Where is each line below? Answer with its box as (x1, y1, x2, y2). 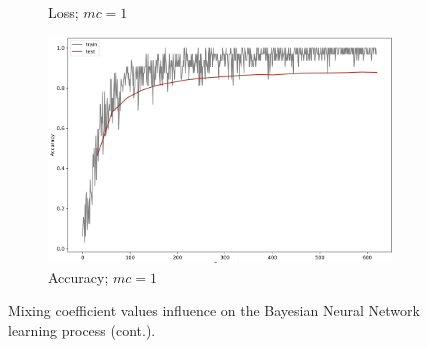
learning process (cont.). (8, 319, 156, 340)
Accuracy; (48, 266, 109, 287)
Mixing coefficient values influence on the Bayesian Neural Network (8, 300, 420, 321)
